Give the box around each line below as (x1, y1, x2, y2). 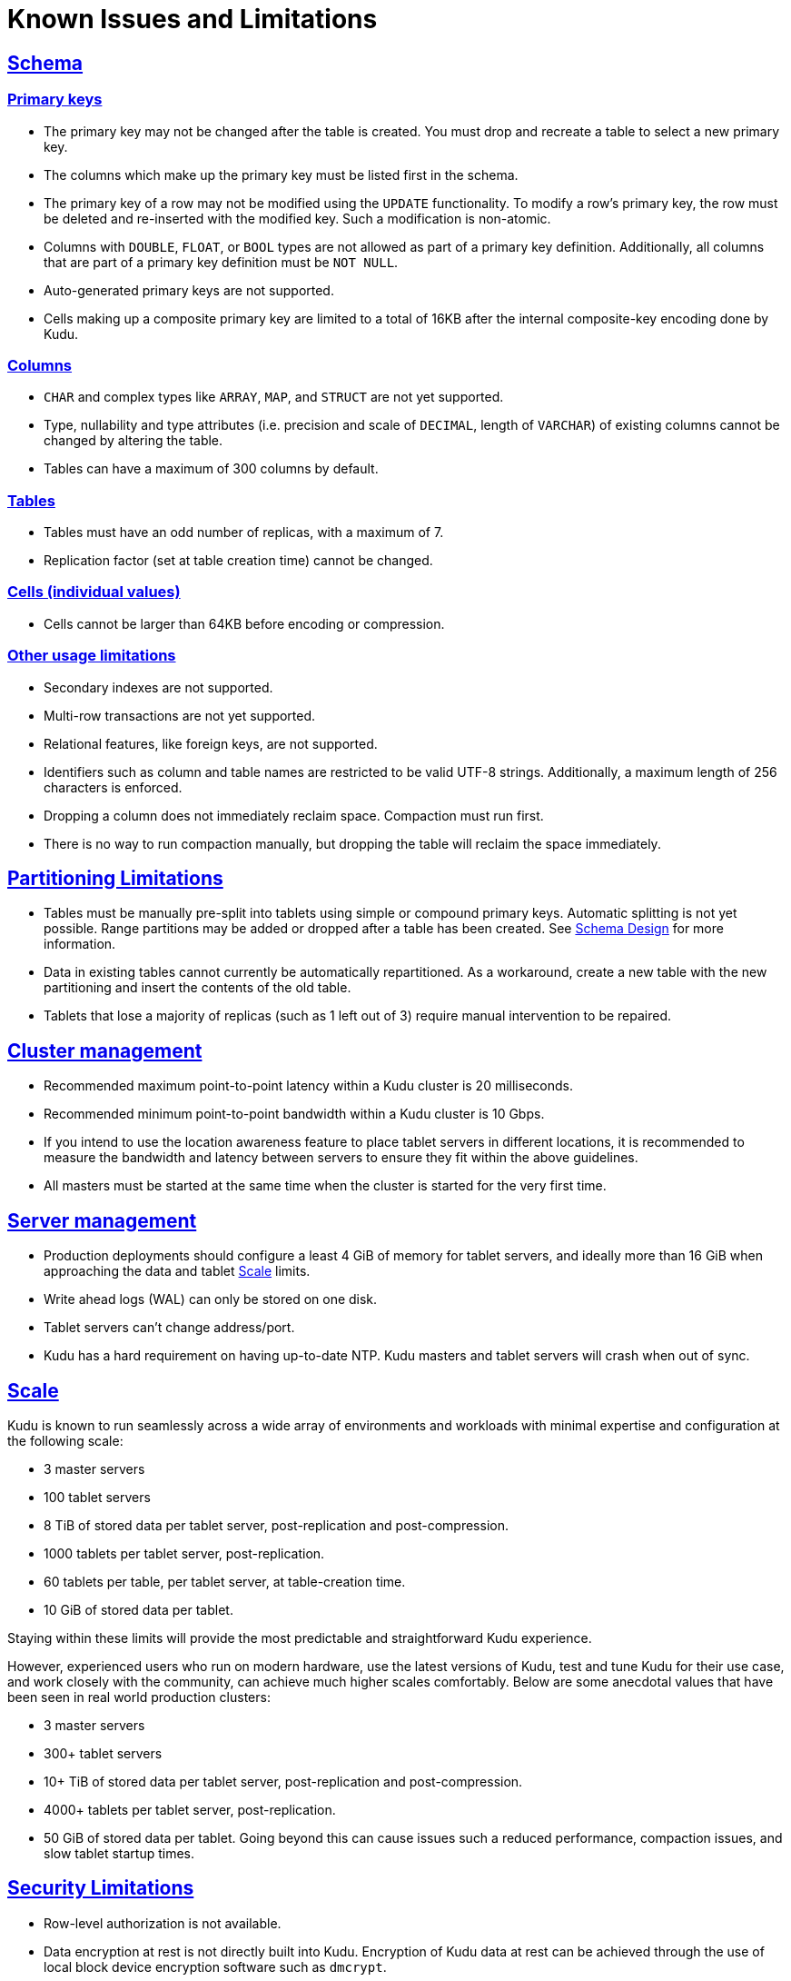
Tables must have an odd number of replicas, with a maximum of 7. (44, 524, 444, 541)
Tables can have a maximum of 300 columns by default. (44, 461, 379, 477)
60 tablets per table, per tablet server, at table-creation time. (44, 1573, 406, 1589)
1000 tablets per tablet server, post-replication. (44, 1545, 325, 1561)
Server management (7, 1209, 197, 1232)
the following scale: (7, 1432, 124, 1448)
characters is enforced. (44, 779, 183, 795)
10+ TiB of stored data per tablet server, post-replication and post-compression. (44, 1773, 523, 1789)
